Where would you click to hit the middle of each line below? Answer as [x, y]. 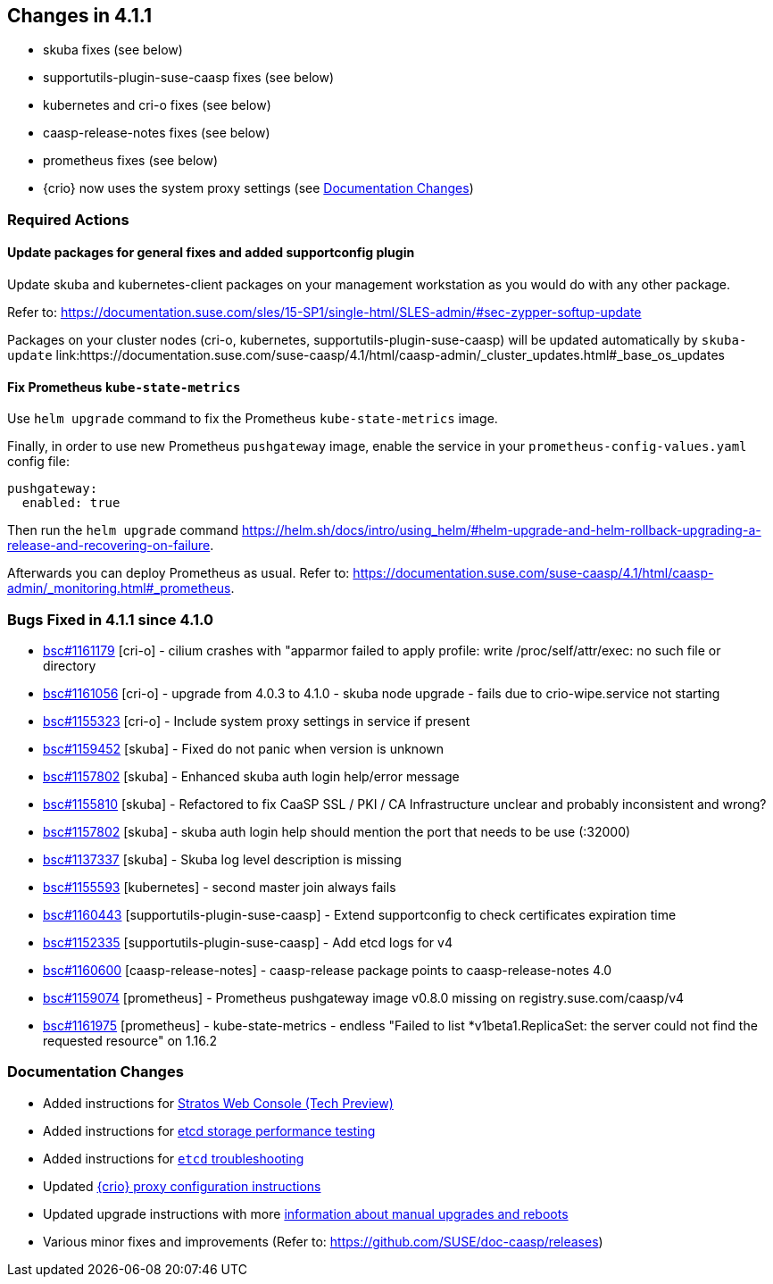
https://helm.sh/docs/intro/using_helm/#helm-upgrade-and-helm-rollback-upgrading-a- [502, 530]
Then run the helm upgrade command [123, 530]
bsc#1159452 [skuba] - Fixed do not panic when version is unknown [244, 748]
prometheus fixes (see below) [131, 161]
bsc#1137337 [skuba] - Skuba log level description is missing [222, 859]
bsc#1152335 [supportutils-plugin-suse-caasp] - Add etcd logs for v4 [248, 942]
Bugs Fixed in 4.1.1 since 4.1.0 [111, 619]
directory [70, 665]
